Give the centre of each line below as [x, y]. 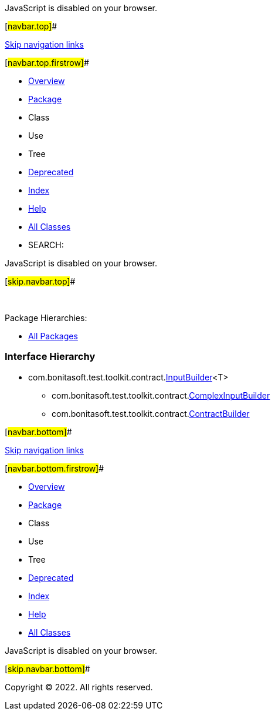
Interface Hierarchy [50, 357]
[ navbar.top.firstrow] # [47, 63]
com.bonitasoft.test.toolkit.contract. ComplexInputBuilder [161, 395]
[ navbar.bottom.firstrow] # [55, 468]
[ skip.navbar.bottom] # [47, 669]
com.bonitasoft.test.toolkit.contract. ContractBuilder [151, 413]
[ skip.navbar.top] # [40, 281]
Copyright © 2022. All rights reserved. [79, 687]
